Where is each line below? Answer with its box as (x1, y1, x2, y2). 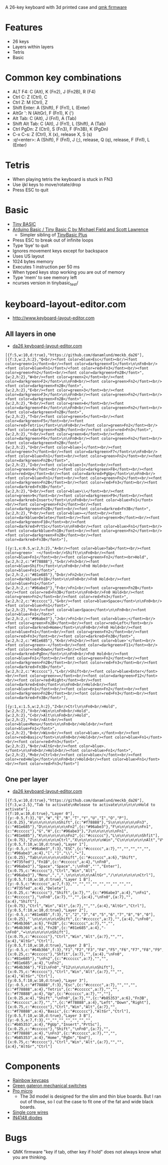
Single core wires (12, 1109, 48, 1115)
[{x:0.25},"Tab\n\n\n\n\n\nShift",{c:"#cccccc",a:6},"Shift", (5, 855, 137, 860)
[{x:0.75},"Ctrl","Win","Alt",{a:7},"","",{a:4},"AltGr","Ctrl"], (5, 903, 146, 908)
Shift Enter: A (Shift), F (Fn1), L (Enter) (12, 104, 90, 110)
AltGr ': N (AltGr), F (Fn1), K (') (12, 110, 74, 116)
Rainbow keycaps (12, 1077, 49, 1084)
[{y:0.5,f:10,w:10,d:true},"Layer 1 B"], (5, 877, 93, 882)
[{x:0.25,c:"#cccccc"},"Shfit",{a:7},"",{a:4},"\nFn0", (5, 952, 124, 957)
